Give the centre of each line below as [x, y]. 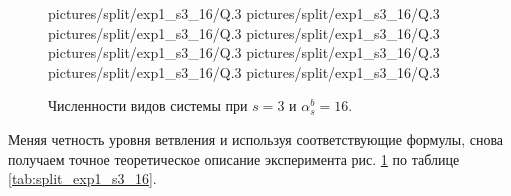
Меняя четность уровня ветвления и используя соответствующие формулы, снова [256, 138]
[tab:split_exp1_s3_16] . [82, 178]
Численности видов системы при [148, 105]
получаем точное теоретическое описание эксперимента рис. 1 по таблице [234, 158]
